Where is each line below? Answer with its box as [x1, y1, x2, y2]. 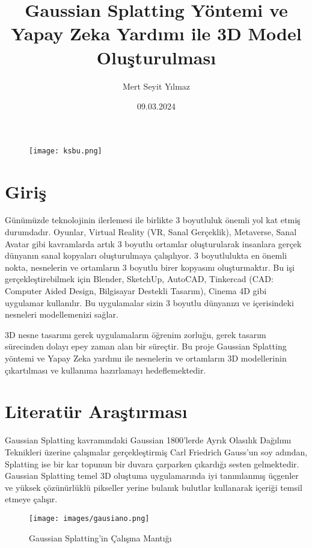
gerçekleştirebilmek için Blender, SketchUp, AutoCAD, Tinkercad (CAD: [5, 272, 274, 285]
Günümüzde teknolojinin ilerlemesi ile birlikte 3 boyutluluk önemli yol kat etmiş [5, 214, 301, 226]
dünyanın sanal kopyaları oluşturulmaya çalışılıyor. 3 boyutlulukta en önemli [5, 249, 287, 262]
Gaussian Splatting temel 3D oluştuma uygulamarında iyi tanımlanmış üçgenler [5, 469, 299, 482]
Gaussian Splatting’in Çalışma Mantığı [29, 531, 172, 544]
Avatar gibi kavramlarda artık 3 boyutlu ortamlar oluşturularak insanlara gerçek [5, 237, 302, 250]
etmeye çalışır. [5, 493, 58, 505]
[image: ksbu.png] [29, 146, 102, 155]
